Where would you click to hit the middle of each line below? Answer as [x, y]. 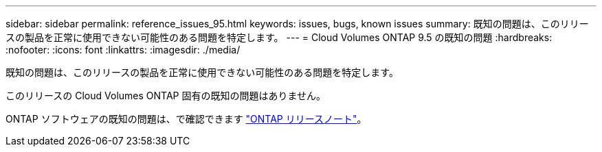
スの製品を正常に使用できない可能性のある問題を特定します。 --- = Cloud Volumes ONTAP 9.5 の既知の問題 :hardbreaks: [279, 37]
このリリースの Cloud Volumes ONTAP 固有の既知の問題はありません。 [166, 96]
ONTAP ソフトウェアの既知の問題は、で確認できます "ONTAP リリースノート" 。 [186, 119]
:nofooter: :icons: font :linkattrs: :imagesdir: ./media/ [123, 50]
